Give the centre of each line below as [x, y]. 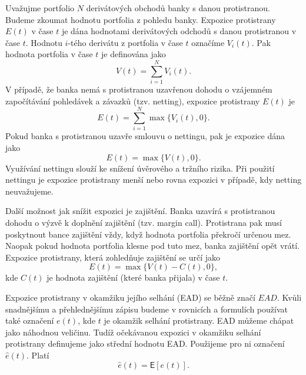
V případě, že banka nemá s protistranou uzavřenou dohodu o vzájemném [139, 89]
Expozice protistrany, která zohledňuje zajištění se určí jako [113, 257]
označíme [208, 42]
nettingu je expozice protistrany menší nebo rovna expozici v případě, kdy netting [154, 180]
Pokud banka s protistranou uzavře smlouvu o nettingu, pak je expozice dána [145, 136]
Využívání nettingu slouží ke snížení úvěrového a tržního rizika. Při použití [140, 168]
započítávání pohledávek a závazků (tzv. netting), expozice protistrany [133, 101]
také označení [30, 320]
